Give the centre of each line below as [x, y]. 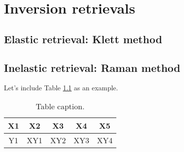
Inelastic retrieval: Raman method [92, 67]
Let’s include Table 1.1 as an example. [61, 88]
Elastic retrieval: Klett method [83, 39]
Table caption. [60, 106]
